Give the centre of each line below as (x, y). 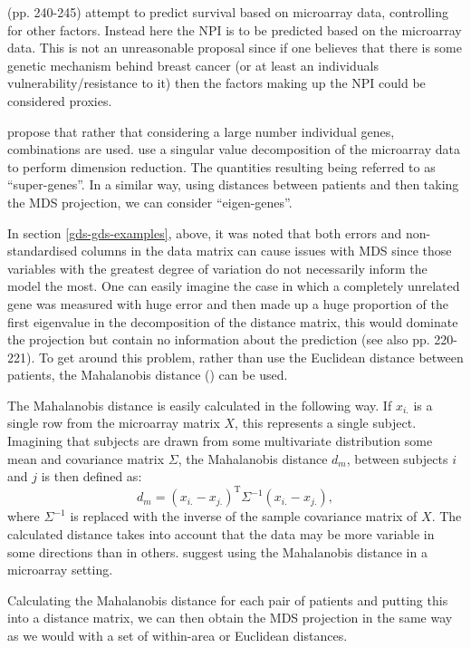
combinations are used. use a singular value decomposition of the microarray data (234, 149)
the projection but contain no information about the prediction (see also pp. (219, 339)
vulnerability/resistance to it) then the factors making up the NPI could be (216, 83)
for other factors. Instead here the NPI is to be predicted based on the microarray (235, 29)
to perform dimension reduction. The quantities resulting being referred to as (221, 166)
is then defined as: (91, 476)
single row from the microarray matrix (114, 423)
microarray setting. (60, 570)
